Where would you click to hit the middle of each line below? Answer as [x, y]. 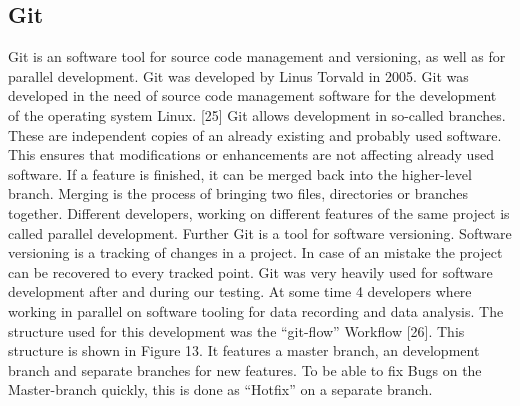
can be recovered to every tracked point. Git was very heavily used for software [250, 271]
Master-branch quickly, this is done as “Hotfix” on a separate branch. [220, 389]
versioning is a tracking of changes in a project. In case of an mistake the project [255, 252]
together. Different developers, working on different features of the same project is [259, 212]
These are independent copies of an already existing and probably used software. [255, 134]
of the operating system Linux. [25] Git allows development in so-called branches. [257, 114]
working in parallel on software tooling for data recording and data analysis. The [256, 310]
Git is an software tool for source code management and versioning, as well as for [257, 56]
